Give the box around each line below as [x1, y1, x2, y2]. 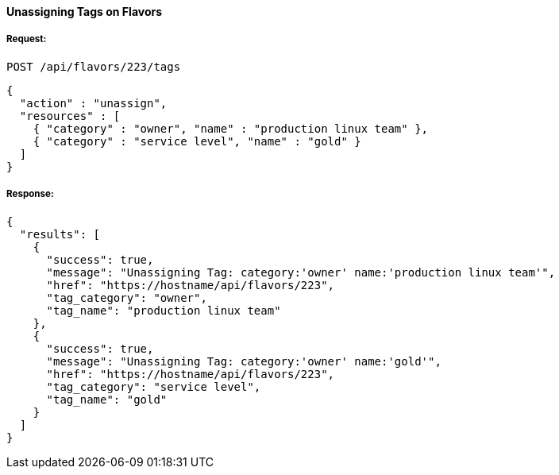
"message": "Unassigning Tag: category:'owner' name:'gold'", [46, 354, 441, 368]
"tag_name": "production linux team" [46, 303, 281, 317]
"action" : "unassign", [19, 96, 168, 110]
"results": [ [19, 227, 101, 241]
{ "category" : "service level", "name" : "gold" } [33, 134, 361, 148]
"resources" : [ [19, 109, 121, 122]
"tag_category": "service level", [46, 380, 261, 393]
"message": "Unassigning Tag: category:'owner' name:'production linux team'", [46, 265, 556, 279]
